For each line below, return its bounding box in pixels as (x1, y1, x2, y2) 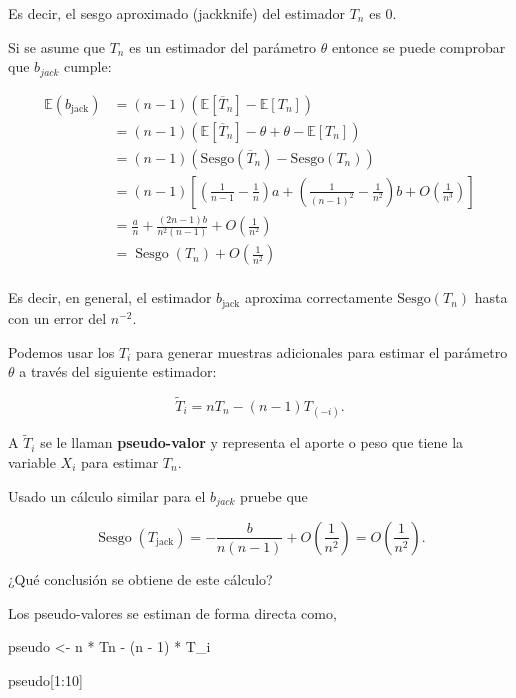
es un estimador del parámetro (129, 36, 317, 57)
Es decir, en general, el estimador (8, 287, 212, 308)
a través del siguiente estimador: (19, 361, 217, 382)
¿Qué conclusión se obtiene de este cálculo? (8, 568, 273, 589)
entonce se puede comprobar (332, 36, 506, 57)
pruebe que (240, 485, 308, 506)
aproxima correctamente (244, 287, 393, 308)
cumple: (64, 56, 112, 77)
